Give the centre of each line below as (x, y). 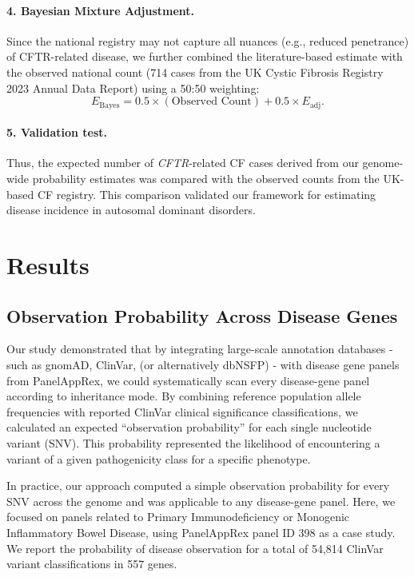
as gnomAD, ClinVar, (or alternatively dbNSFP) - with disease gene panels (215, 364)
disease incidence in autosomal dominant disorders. (131, 210)
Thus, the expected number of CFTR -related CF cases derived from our (183, 163)
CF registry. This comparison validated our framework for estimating (207, 194)
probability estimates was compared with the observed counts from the (206, 179)
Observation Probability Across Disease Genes (202, 315)
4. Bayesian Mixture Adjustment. (101, 10)
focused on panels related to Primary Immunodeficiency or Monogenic (178, 517)
